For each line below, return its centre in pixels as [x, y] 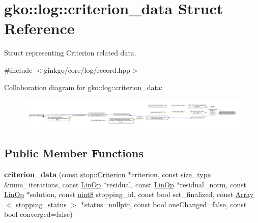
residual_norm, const [213, 184]
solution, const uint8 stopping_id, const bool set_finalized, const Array [142, 194]
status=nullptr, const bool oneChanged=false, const [165, 204]
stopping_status [41, 204]
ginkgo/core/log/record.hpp [87, 69]
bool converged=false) [38, 214]
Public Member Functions [74, 153]
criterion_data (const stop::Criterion [65, 174]
